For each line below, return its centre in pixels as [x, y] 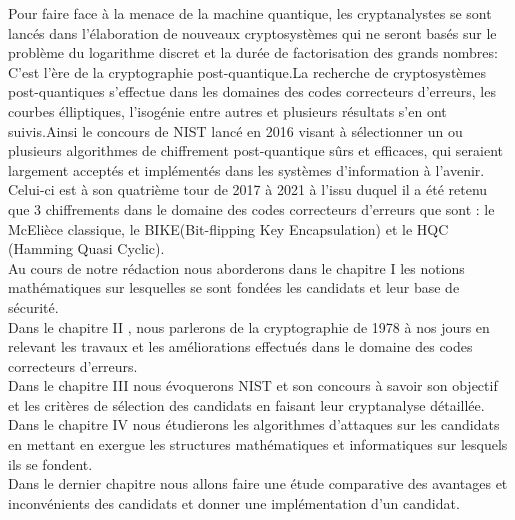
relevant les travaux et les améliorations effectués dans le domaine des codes [240, 346]
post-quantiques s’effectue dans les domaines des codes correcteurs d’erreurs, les [252, 91]
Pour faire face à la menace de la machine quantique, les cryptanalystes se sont [250, 13]
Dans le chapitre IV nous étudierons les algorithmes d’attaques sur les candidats [254, 424]
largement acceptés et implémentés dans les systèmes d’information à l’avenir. [246, 169]
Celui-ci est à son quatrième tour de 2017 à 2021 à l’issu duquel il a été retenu [248, 189]
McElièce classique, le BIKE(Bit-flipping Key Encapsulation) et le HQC [228, 228]
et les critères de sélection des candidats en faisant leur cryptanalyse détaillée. [246, 404]
